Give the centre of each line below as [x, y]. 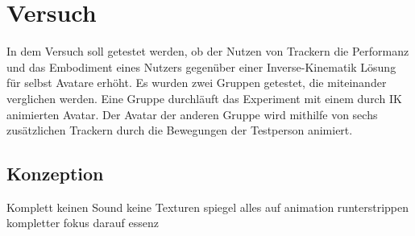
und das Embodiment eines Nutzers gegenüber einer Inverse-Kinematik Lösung [201, 66]
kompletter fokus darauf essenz [83, 223]
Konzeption [55, 174]
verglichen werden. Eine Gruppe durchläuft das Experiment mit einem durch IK [204, 98]
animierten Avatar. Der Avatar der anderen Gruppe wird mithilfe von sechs [192, 114]
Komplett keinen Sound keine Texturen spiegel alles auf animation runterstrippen [207, 207]
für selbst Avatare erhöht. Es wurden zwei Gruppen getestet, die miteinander [197, 83]
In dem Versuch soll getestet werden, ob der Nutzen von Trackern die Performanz [208, 51]
